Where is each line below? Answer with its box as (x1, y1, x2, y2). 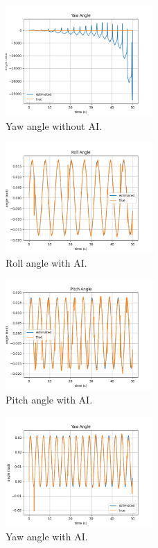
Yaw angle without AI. (6, 118, 102, 133)
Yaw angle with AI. (6, 529, 88, 544)
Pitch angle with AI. (6, 392, 93, 406)
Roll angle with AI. (6, 255, 87, 269)
